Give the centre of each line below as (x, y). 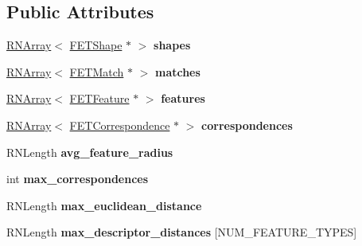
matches (177, 71)
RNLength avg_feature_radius (90, 152)
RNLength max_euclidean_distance (104, 205)
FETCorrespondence (120, 125)
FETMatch (97, 71)
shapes (172, 45)
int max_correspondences (78, 179)
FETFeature (99, 98)
